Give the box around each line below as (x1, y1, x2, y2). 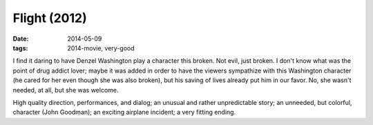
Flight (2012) (12, 10, 87, 26)
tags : (12, 44, 28, 52)
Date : (12, 35, 29, 43)
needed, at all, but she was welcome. (12, 86, 119, 94)
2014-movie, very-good (67, 44, 135, 52)
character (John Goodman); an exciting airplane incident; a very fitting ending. (12, 108, 236, 117)
